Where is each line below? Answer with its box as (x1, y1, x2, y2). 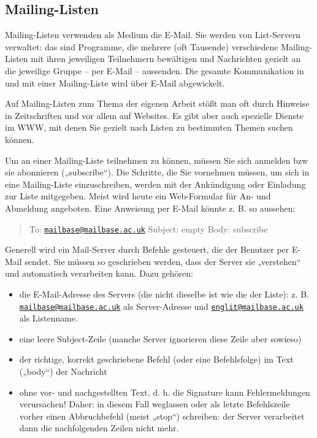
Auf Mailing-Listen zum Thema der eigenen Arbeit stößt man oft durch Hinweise (5, 97, 310, 110)
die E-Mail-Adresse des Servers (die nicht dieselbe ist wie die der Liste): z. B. (19, 287, 309, 300)
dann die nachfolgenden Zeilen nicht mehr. (19, 421, 179, 434)
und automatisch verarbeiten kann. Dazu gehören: (5, 267, 193, 280)
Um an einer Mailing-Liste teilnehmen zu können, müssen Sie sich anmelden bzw (5, 153, 308, 166)
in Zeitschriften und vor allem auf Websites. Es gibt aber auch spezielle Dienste (5, 109, 304, 121)
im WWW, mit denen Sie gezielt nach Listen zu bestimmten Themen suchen (5, 121, 293, 134)
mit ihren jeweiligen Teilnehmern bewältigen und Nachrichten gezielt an (31, 52, 301, 65)
